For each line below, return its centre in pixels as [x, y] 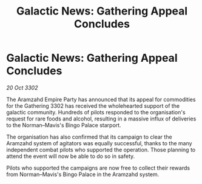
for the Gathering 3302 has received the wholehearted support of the [93, 106]
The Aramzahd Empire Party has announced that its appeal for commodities [101, 99]
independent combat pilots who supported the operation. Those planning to [101, 149]
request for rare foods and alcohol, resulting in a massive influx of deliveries [101, 119]
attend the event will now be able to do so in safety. [71, 156]
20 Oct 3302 [22, 87]
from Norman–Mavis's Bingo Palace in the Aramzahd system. [83, 174]
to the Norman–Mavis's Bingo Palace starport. [64, 125]
